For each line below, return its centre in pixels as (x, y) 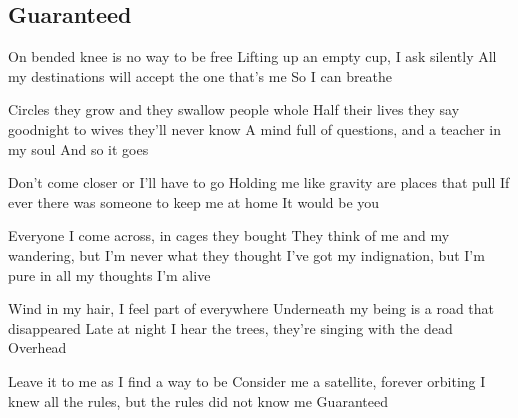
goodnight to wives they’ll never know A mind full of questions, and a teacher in (255, 128)
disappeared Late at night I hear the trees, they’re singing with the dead (230, 327)
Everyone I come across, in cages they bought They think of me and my (229, 235)
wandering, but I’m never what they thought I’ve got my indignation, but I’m (246, 254)
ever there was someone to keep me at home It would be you (194, 201)
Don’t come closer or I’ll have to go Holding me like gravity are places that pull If (259, 182)
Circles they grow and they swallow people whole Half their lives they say (234, 109)
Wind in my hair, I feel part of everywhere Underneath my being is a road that (251, 308)
